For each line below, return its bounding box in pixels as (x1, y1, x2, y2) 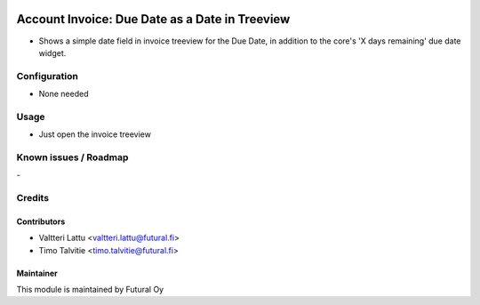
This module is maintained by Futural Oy (16, 285, 164, 295)
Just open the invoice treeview (38, 129, 151, 140)
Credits (16, 192, 49, 205)
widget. (38, 47, 67, 58)
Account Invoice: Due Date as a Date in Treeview (16, 12, 291, 27)
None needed (38, 89, 89, 100)
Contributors (16, 216, 66, 227)
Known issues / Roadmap (16, 151, 129, 164)
